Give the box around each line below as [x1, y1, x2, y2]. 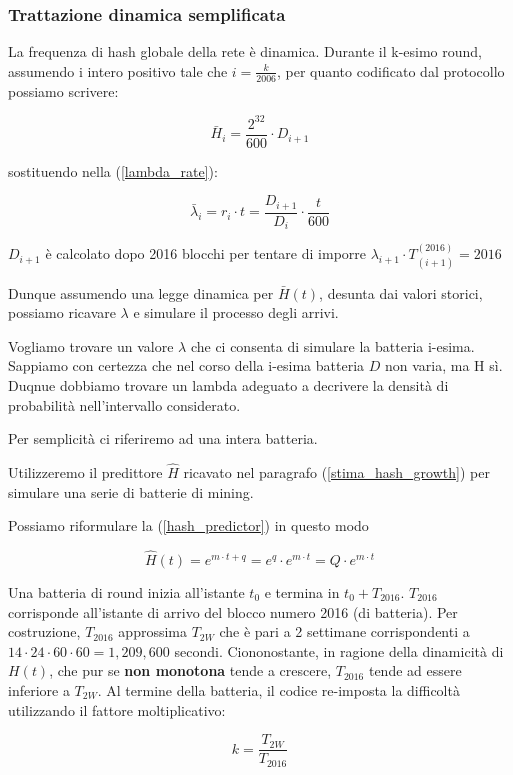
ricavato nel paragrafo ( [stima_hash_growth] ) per [183, 461, 490, 482]
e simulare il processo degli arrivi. [133, 302, 339, 323]
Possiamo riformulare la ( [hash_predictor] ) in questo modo [8, 515, 369, 536]
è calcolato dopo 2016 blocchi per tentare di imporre [45, 243, 366, 264]
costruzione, [8, 621, 81, 642]
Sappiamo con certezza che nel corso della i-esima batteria [8, 355, 365, 376]
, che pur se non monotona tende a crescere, [49, 660, 332, 681]
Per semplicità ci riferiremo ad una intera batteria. [8, 428, 318, 449]
